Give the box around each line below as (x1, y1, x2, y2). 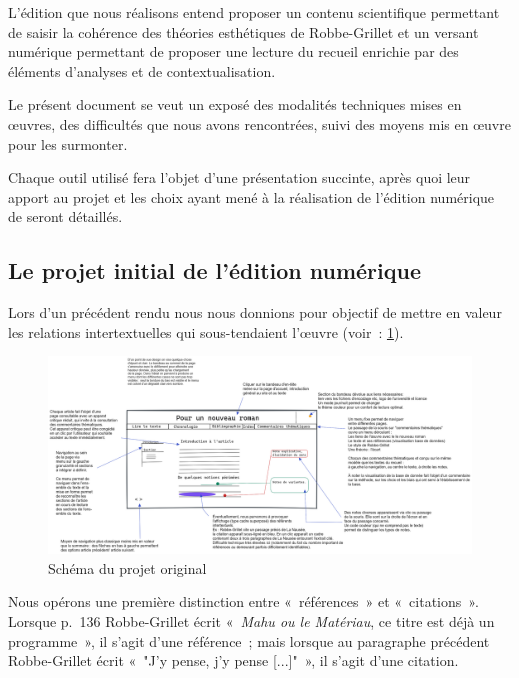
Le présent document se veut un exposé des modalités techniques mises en (8, 94, 462, 115)
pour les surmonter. (8, 133, 128, 154)
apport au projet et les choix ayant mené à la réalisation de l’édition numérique (8, 186, 495, 207)
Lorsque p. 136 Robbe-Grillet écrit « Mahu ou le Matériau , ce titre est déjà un (8, 611, 495, 632)
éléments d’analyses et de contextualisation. (8, 60, 276, 81)
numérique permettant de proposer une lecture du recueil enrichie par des (8, 41, 459, 62)
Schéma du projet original (48, 557, 207, 578)
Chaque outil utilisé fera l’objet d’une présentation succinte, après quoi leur (8, 167, 471, 188)
